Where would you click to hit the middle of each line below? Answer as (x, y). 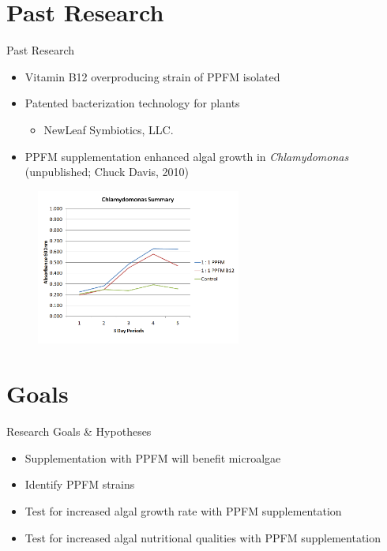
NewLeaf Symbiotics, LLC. (109, 129)
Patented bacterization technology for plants (132, 103)
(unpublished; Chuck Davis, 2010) (107, 172)
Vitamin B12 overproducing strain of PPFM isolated (152, 76)
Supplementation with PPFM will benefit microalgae (153, 457)
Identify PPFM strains (80, 484)
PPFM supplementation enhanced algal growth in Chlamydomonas (187, 156)
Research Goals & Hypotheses (79, 431)
